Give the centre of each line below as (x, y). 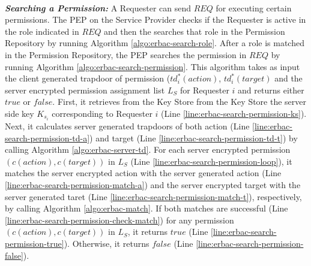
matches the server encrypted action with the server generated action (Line (143, 173)
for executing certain (254, 7)
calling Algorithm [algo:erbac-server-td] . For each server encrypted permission (148, 149)
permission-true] (35, 243)
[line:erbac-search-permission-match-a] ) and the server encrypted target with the (153, 185)
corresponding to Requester (102, 113)
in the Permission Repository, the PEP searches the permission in (126, 54)
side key (20, 113)
